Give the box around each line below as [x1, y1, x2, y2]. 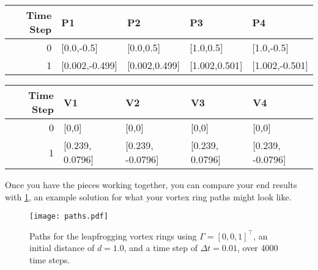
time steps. [29, 254, 70, 266]
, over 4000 [237, 241, 278, 254]
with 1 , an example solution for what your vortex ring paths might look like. [5, 190, 292, 203]
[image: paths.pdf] [29, 212, 108, 221]
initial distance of [29, 241, 95, 254]
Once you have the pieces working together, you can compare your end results [5, 178, 297, 191]
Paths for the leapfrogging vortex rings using [29, 229, 197, 242]
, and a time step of [124, 241, 198, 254]
